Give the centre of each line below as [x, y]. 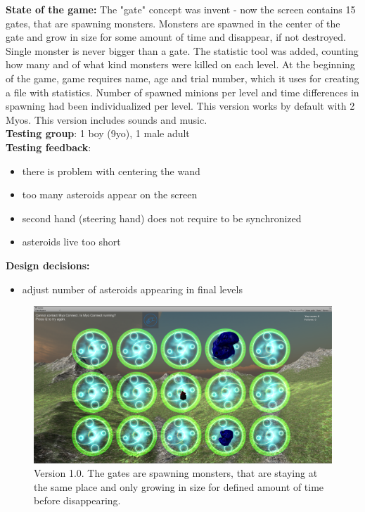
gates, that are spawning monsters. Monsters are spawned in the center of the [173, 23]
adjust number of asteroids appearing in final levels [132, 289]
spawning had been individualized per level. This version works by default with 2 [180, 106]
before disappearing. [77, 500]
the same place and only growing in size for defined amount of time [179, 486]
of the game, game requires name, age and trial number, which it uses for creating [182, 78]
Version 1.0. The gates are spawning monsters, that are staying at [176, 473]
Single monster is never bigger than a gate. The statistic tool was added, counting [182, 50]
